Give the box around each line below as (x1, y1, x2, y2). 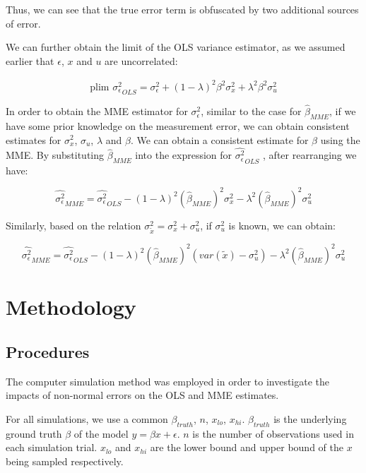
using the (320, 132, 360, 147)
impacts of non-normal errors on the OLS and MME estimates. (6, 388, 279, 402)
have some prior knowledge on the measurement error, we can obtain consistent (6, 118, 350, 133)
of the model (73, 426, 129, 441)
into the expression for (135, 148, 232, 162)
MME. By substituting (6, 148, 105, 162)
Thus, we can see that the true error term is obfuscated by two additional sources (6, 2, 359, 16)
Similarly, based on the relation (6, 217, 141, 232)
